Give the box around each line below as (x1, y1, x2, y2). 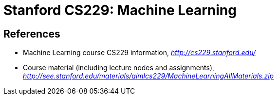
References (3, 27, 60, 40)
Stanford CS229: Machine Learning (3, 2, 237, 19)
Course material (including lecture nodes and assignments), (23, 63, 215, 72)
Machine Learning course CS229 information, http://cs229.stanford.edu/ (23, 48, 256, 57)
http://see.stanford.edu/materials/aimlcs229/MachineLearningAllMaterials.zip (23, 72, 274, 80)
